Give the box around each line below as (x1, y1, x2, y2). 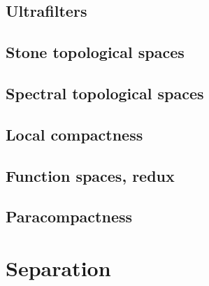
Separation (6, 253, 111, 282)
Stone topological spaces (6, 41, 185, 63)
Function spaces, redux (6, 164, 175, 186)
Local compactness (6, 123, 143, 145)
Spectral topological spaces (6, 82, 204, 103)
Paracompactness (6, 206, 133, 227)
